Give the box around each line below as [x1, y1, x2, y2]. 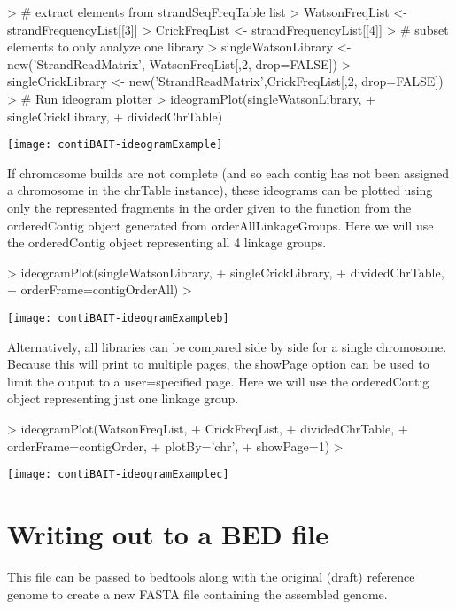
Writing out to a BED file [7, 516, 328, 552]
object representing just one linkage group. [7, 389, 239, 408]
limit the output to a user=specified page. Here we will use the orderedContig [7, 371, 429, 390]
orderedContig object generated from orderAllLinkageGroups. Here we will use [7, 215, 434, 234]
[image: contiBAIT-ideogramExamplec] [7, 468, 229, 481]
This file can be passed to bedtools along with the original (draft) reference [7, 566, 415, 585]
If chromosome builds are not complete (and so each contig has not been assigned [7, 163, 450, 182]
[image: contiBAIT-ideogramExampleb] [7, 311, 229, 324]
